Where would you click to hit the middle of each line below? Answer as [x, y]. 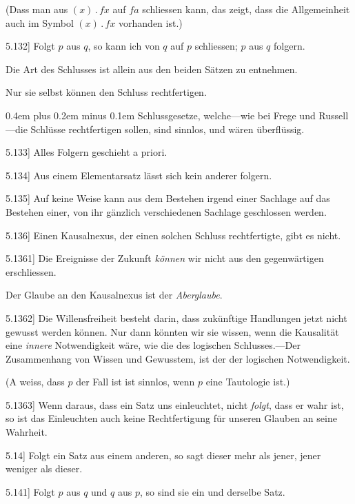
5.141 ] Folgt [30, 491]
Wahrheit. [27, 432]
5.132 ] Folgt [30, 46]
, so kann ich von [124, 46]
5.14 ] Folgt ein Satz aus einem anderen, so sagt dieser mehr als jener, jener [163, 455]
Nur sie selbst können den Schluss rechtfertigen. [106, 92]
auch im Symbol [40, 22]
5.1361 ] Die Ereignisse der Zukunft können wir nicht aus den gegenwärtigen [165, 258]
